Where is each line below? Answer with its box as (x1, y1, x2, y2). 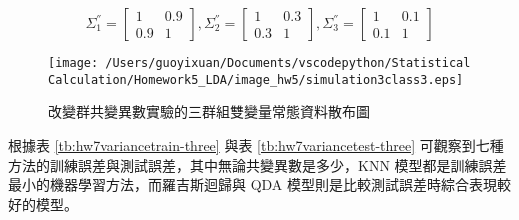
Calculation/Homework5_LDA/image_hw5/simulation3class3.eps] (48, 72, 464, 87)
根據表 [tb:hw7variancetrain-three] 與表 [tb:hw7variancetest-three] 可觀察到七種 (8, 134, 504, 155)
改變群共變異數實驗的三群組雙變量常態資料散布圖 (48, 101, 370, 122)
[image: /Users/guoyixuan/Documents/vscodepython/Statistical (48, 56, 471, 70)
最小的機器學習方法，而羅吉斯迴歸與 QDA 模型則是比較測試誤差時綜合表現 (8, 174, 498, 195)
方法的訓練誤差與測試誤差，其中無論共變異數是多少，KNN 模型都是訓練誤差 (8, 154, 507, 175)
